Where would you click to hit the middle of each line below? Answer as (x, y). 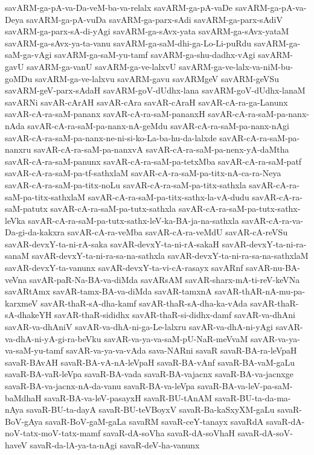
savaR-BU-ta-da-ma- (253, 397)
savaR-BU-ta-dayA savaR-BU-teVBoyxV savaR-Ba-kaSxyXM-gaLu (150, 409)
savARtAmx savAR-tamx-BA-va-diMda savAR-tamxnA (108, 291)
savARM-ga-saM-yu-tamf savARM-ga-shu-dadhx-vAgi (155, 55)
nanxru (18, 149)
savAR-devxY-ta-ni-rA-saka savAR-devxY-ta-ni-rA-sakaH (112, 243)
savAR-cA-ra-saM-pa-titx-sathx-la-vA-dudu (168, 196)
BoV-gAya (24, 421)
